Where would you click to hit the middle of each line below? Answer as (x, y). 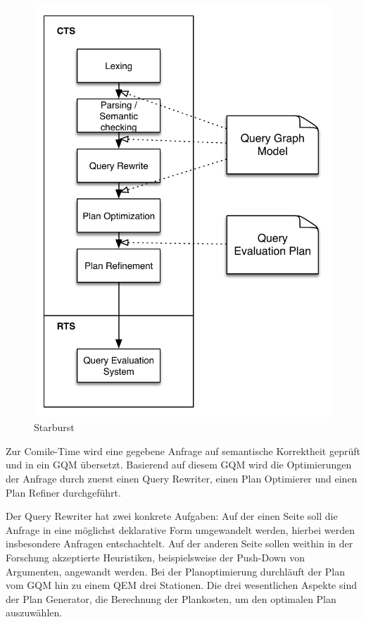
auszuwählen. (34, 612)
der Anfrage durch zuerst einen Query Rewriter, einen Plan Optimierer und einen (182, 479)
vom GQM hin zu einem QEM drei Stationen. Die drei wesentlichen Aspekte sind (181, 585)
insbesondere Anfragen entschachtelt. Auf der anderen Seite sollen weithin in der (179, 543)
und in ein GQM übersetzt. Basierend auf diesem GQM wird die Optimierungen (179, 465)
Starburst (54, 427)
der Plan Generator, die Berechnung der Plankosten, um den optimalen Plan (171, 598)
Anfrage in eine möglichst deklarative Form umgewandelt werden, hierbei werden (180, 529)
